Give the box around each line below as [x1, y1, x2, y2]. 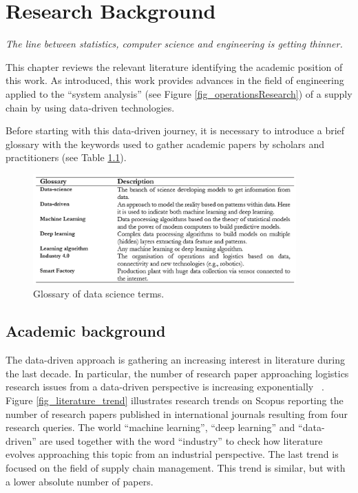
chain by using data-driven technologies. [6, 100, 175, 114]
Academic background [6, 320, 166, 342]
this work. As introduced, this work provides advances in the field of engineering [6, 73, 344, 87]
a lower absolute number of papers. [6, 474, 154, 488]
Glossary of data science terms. [33, 286, 165, 301]
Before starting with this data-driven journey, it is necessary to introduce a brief [6, 123, 345, 138]
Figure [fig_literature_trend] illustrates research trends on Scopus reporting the [6, 392, 344, 407]
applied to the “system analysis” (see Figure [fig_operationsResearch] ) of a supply [6, 86, 352, 101]
